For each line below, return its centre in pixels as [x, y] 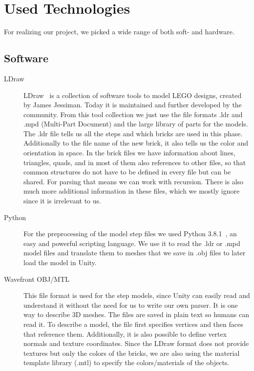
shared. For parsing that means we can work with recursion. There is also [134, 181]
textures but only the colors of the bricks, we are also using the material [132, 353]
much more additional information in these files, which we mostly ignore [132, 191]
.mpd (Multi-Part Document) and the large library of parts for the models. [136, 124]
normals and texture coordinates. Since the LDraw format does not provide [136, 343]
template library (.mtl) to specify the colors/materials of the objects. [127, 362]
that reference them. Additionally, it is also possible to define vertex [125, 334]
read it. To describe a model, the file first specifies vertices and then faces [133, 324]
